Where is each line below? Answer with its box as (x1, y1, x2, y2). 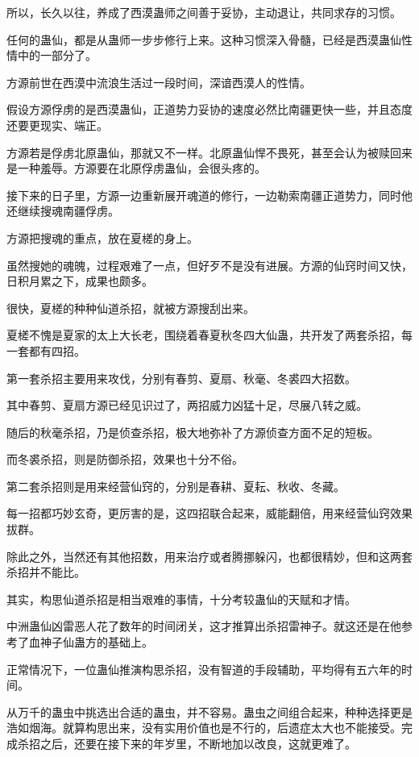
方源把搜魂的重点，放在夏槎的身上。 (6, 229, 198, 246)
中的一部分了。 (17, 47, 97, 64)
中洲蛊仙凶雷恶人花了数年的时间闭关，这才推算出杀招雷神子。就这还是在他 (6, 618, 401, 634)
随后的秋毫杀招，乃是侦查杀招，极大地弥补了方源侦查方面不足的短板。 (6, 423, 379, 440)
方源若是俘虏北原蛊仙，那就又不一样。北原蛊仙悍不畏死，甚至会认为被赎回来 (6, 143, 413, 160)
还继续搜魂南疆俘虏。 (6, 202, 119, 219)
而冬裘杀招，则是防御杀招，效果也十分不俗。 (6, 451, 243, 468)
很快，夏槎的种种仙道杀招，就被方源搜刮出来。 (6, 299, 255, 316)
